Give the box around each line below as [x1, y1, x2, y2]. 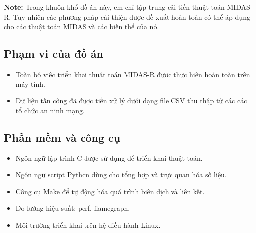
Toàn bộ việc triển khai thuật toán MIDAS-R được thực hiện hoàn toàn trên [15, 69, 250, 79]
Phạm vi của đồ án [4, 46, 103, 61]
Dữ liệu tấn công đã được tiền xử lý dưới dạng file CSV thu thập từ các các [15, 95, 247, 106]
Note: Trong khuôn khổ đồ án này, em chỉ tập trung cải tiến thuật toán [4, 2, 225, 12]
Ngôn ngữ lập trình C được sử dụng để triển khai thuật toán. [15, 153, 203, 163]
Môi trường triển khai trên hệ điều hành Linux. [15, 219, 161, 230]
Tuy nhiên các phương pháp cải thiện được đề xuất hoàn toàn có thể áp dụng [13, 11, 250, 22]
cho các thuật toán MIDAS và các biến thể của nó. [4, 21, 159, 32]
